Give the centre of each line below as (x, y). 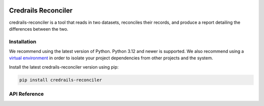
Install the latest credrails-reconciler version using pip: (64, 67)
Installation (23, 41)
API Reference (26, 94)
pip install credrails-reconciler (61, 80)
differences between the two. (39, 29)
